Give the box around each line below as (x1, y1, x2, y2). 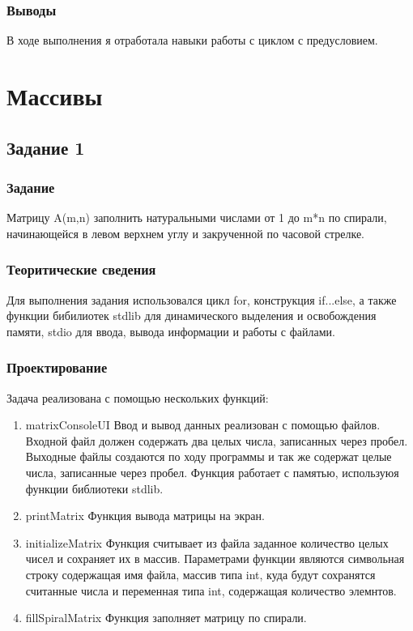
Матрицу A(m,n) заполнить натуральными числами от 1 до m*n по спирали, (6, 209, 387, 226)
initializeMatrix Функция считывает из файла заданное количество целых (25, 534, 389, 551)
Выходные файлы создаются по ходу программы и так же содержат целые (25, 448, 392, 465)
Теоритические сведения (6, 259, 156, 279)
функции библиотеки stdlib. (25, 480, 164, 497)
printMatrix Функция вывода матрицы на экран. (25, 507, 265, 524)
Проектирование (6, 357, 108, 377)
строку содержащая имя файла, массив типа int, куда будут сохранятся (25, 565, 376, 582)
